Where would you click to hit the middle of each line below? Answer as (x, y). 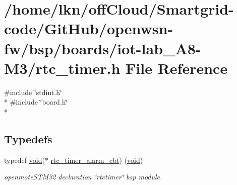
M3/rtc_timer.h (62, 68)
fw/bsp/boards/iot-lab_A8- (103, 48)
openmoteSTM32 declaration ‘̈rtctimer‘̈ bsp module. (83, 177)
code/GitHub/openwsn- (89, 28)
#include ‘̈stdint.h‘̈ (33, 92)
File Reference (177, 68)
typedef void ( (24, 160)
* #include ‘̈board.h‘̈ (36, 102)
